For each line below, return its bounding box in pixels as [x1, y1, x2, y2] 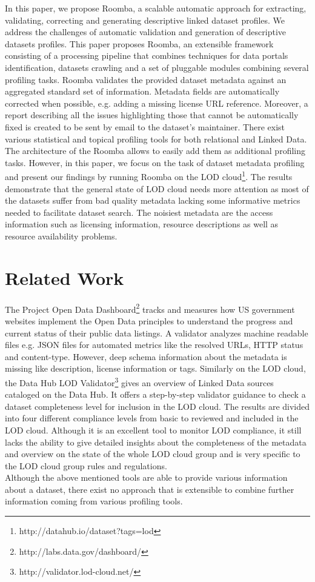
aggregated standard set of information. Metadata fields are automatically [5, 85, 280, 98]
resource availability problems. [5, 229, 118, 242]
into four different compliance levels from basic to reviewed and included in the [5, 412, 299, 424]
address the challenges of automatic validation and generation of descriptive [5, 25, 286, 38]
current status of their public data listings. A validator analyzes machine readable [5, 326, 308, 339]
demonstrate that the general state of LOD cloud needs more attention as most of [5, 182, 309, 195]
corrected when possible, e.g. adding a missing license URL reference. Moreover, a [5, 96, 308, 109]
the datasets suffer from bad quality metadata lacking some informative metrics [5, 194, 300, 207]
